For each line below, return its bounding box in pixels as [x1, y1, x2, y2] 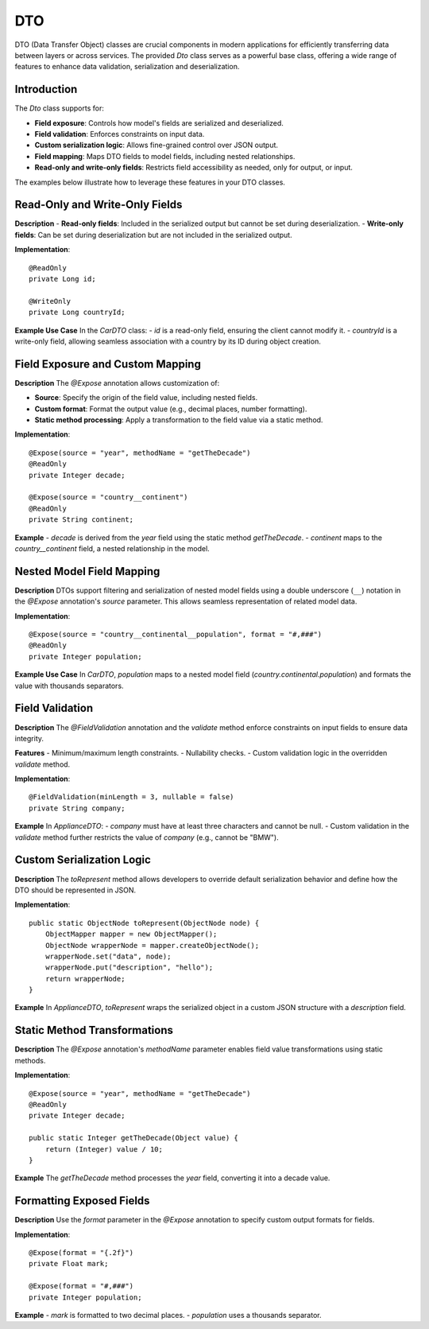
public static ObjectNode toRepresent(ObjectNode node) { [29, 919, 260, 927]
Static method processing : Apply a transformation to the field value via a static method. [34, 415, 323, 425]
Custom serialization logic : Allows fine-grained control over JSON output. [34, 140, 278, 150]
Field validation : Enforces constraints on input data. [34, 130, 205, 139]
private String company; [29, 803, 126, 813]
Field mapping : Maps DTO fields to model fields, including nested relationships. [34, 151, 296, 161]
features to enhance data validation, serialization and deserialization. [14, 62, 240, 72]
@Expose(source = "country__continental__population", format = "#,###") [29, 630, 323, 639]
